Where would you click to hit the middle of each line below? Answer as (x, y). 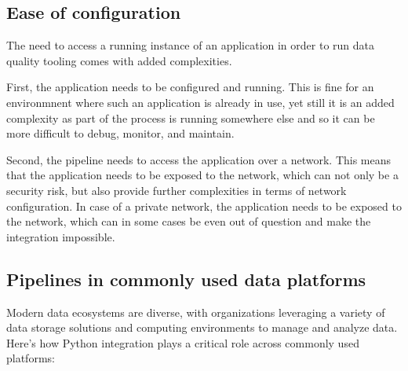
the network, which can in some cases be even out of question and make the (189, 221)
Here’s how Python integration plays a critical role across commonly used (183, 342)
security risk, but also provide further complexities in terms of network (177, 190)
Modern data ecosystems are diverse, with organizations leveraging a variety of (196, 312)
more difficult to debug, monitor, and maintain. (120, 133)
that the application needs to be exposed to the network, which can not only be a (202, 175)
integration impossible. (61, 236)
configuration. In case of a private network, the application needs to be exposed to (204, 206)
